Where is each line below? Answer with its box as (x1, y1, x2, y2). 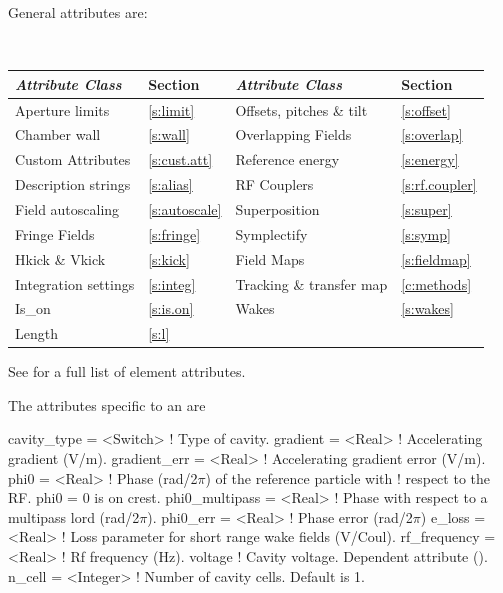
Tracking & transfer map (235, 273, 388, 294)
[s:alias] (148, 174, 193, 195)
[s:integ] (148, 273, 196, 294)
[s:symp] (401, 223, 451, 244)
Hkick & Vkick (15, 248, 106, 269)
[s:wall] (148, 124, 190, 145)
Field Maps (235, 248, 305, 269)
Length (15, 323, 58, 344)
